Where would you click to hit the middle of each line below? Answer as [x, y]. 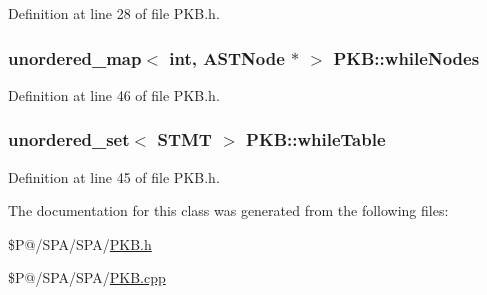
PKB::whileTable [316, 139]
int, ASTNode [227, 57]
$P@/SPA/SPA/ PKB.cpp [87, 277]
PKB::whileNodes [406, 57]
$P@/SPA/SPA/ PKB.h [80, 243]
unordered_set [69, 139]
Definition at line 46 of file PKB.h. [114, 94]
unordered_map [75, 57]
